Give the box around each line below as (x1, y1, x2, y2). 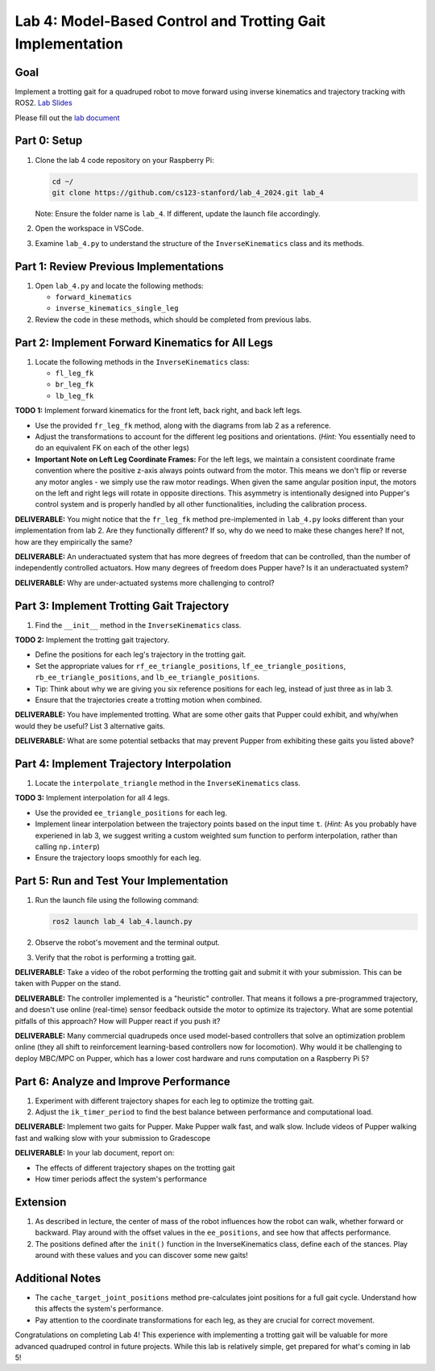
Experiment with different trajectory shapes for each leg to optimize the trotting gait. (35, 1096, 314, 1106)
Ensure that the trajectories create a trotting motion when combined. (35, 695, 262, 704)
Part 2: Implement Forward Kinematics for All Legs (14, 336, 273, 349)
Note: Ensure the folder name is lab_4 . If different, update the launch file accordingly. (35, 208, 321, 218)
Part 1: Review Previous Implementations (14, 259, 225, 274)
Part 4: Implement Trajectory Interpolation (14, 757, 231, 771)
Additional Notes (14, 1271, 101, 1285)
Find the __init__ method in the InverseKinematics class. (35, 620, 242, 629)
